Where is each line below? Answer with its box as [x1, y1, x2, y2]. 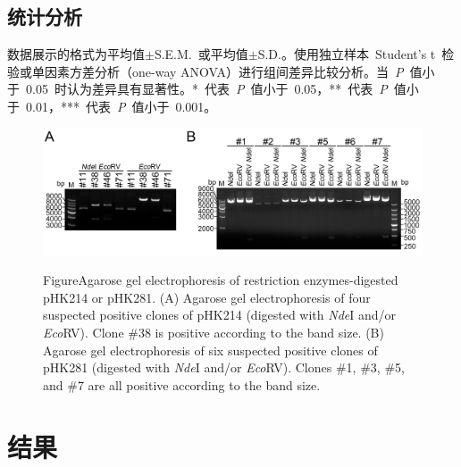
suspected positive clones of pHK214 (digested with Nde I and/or [43, 305, 397, 324]
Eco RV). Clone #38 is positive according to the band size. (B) [43, 322, 384, 341]
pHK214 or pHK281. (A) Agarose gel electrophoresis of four [43, 288, 371, 306]
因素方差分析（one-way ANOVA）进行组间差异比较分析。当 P [44, 62, 404, 80]
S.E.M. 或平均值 [154, 45, 248, 63]
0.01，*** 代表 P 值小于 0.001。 [25, 96, 217, 115]
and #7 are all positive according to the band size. [43, 375, 321, 394]
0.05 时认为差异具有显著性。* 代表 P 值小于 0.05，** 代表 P [25, 79, 388, 98]
